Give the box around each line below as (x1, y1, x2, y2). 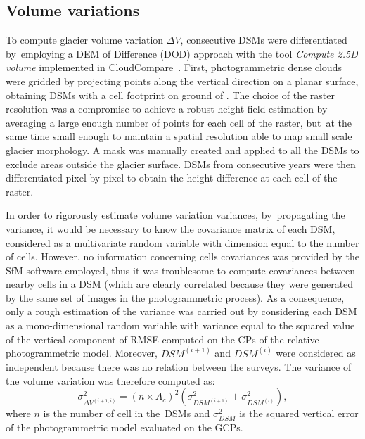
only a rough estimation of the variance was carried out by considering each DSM (6, 304, 357, 319)
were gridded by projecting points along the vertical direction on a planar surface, (6, 73, 359, 88)
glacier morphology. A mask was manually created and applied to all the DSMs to (6, 142, 359, 157)
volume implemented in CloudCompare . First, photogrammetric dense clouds (6, 60, 342, 75)
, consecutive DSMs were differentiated (180, 32, 347, 47)
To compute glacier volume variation (6, 32, 164, 47)
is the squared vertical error (239, 406, 359, 421)
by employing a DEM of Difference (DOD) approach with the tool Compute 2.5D (6, 46, 358, 61)
